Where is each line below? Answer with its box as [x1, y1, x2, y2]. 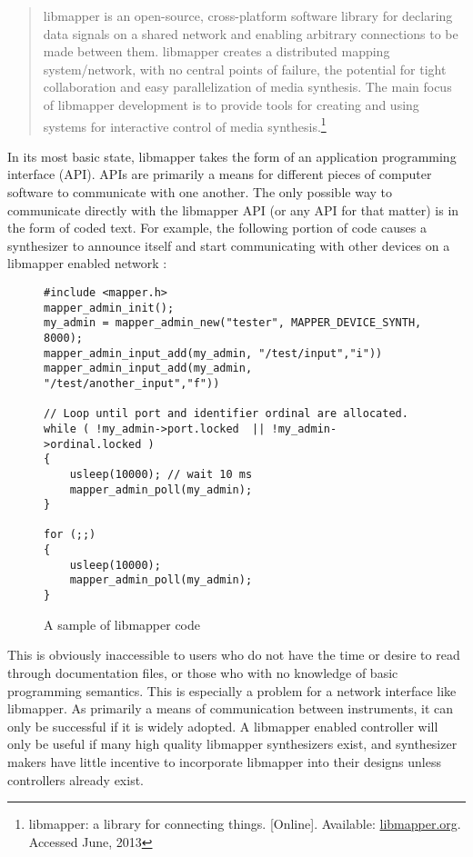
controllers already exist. [7, 770, 144, 789]
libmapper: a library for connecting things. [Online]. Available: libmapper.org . [28, 814, 461, 833]
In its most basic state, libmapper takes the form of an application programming [7, 146, 457, 165]
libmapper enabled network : [7, 254, 167, 273]
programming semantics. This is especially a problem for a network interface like [7, 681, 457, 700]
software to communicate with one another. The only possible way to [7, 183, 392, 201]
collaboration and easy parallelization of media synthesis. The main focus [43, 77, 452, 96]
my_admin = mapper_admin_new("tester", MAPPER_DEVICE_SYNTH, [44, 316, 422, 330]
